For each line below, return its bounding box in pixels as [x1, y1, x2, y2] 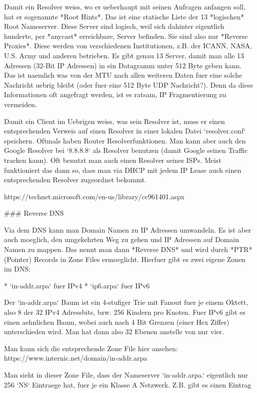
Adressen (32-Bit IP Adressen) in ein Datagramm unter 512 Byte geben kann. [4, 60, 242, 70]
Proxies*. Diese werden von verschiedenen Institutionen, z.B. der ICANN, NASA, [4, 40, 252, 51]
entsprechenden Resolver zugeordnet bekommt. [4, 174, 147, 185]
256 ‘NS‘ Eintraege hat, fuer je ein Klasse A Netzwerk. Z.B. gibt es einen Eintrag [4, 379, 252, 390]
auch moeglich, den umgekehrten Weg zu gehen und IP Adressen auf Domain [4, 234, 239, 245]
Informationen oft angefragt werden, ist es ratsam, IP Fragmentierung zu [4, 89, 226, 100]
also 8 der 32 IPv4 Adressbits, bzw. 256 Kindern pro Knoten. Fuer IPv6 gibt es [4, 307, 246, 317]
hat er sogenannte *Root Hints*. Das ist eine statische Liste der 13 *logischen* [4, 11, 245, 21]
